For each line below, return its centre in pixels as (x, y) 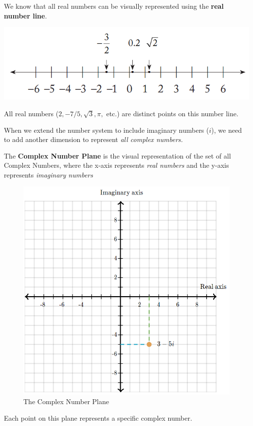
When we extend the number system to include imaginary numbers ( (107, 130)
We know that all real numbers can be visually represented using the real (114, 6)
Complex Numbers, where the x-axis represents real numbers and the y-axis (117, 165)
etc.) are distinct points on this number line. (172, 113)
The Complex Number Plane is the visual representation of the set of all (117, 155)
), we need (226, 130)
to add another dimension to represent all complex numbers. (93, 139)
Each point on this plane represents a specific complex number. (98, 417)
